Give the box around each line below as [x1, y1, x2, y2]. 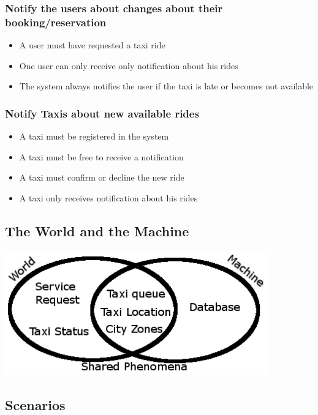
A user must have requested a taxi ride [19, 39, 165, 51]
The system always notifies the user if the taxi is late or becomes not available [19, 80, 314, 92]
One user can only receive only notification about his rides [19, 59, 238, 72]
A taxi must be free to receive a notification [19, 150, 184, 163]
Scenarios [5, 395, 66, 414]
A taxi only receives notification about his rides [19, 191, 198, 204]
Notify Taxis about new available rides [5, 105, 199, 121]
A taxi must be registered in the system [19, 130, 169, 143]
